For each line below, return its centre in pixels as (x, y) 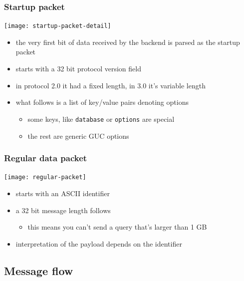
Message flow (39, 270)
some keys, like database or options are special (101, 119)
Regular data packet (46, 158)
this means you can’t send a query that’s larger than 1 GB (117, 227)
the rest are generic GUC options (78, 136)
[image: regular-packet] (45, 177)
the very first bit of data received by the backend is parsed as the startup (128, 42)
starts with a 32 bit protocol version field (78, 69)
